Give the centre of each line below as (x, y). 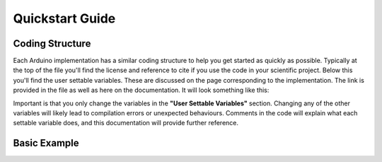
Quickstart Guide (64, 18)
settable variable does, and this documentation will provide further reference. (126, 123)
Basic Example (46, 143)
